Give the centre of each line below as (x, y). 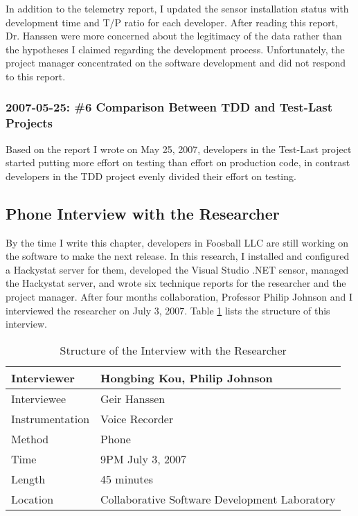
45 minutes (127, 479)
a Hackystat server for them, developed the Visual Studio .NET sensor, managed (177, 269)
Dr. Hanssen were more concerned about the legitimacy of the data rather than (174, 36)
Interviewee (39, 398)
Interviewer (43, 377)
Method (30, 438)
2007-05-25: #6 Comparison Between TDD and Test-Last (169, 107)
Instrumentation (51, 418)
